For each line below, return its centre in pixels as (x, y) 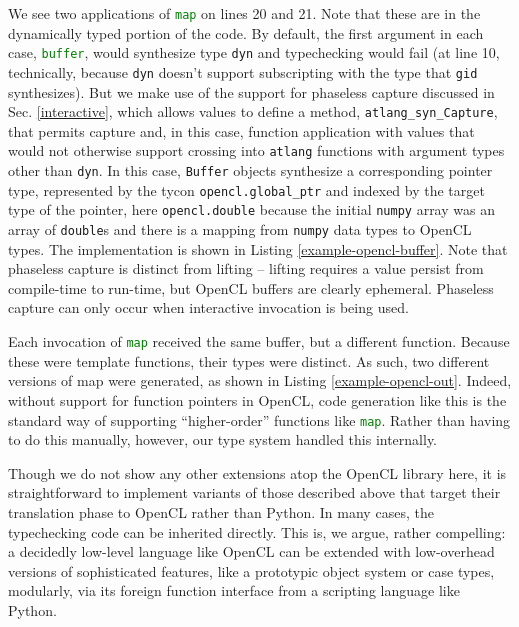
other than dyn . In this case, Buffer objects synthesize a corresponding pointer (250, 170)
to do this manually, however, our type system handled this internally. (223, 439)
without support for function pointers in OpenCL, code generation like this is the (257, 399)
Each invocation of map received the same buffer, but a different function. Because (259, 341)
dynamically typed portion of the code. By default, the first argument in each (246, 32)
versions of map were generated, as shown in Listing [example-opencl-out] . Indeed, (260, 380)
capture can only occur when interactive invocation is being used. (208, 307)
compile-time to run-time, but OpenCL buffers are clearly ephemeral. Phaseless (251, 287)
